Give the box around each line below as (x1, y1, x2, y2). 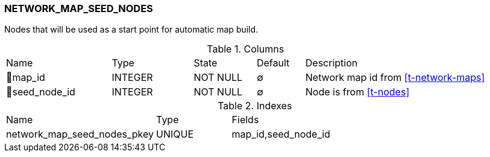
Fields (231, 114, 259, 126)
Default (256, 57, 290, 69)
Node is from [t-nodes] (305, 86, 410, 98)
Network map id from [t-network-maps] (305, 71, 485, 84)
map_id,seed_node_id (231, 128, 330, 141)
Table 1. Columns (207, 43, 284, 56)
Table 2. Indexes (218, 100, 292, 112)
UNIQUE (156, 128, 194, 141)
